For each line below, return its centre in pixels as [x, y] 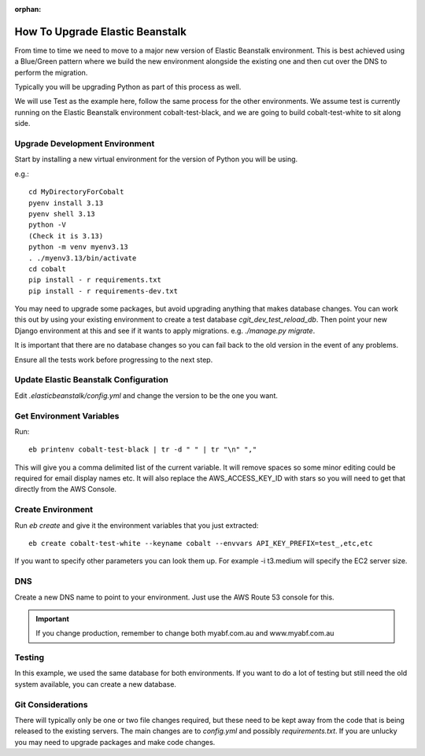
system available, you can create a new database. [96, 684]
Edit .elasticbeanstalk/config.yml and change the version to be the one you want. [146, 395]
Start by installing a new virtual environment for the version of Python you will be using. [156, 159]
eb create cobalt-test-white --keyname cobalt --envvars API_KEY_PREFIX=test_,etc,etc [201, 544]
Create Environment [54, 510]
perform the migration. [51, 72]
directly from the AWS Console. [66, 489]
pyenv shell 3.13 [62, 214]
